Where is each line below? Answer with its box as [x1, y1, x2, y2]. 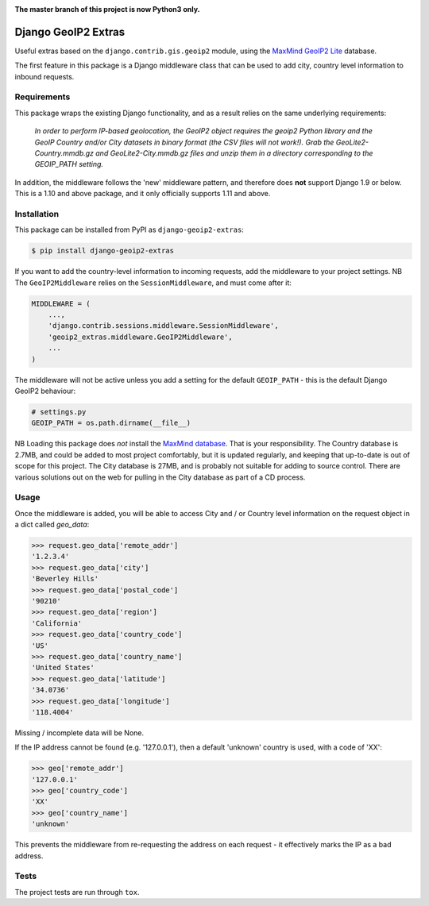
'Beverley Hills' [31, 574, 99, 584]
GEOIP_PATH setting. [34, 160, 103, 169]
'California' [31, 619, 83, 627]
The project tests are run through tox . [14, 887, 140, 896]
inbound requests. [14, 71, 75, 81]
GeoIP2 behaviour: [14, 386, 76, 395]
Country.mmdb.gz [34, 148, 95, 158]
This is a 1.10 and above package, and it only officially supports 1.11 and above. [14, 189, 271, 199]
